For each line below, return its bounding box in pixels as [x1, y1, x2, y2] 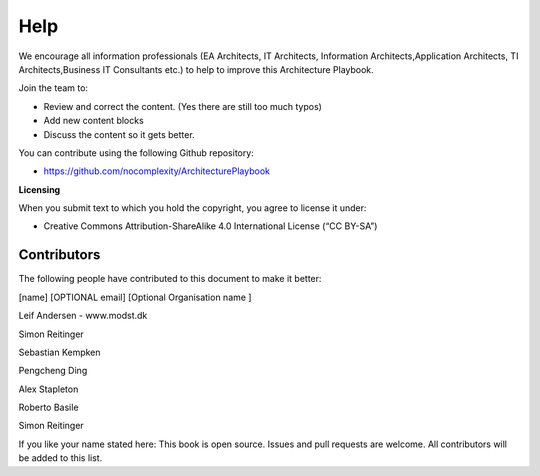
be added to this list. [18, 452, 103, 464]
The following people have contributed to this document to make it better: [18, 273, 322, 285]
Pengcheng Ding [18, 365, 88, 377]
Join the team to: [18, 82, 89, 94]
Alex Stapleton [18, 383, 79, 395]
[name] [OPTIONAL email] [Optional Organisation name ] [18, 291, 252, 303]
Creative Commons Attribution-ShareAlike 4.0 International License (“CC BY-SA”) [43, 220, 378, 232]
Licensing [18, 183, 61, 195]
